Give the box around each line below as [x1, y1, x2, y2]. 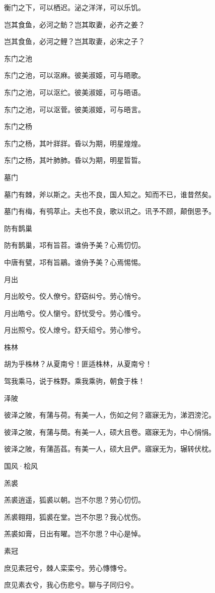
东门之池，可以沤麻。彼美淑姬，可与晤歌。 [4, 70, 145, 80]
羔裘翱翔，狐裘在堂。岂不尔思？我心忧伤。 [4, 511, 145, 522]
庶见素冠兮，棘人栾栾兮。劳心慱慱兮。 [4, 562, 131, 573]
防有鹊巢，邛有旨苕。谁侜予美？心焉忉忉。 [4, 240, 145, 250]
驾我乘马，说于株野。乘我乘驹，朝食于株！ [4, 376, 145, 386]
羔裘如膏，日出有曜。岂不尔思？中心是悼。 [4, 528, 145, 539]
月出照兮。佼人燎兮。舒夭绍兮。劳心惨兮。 [4, 325, 145, 335]
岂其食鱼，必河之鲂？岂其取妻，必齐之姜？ [4, 19, 145, 29]
